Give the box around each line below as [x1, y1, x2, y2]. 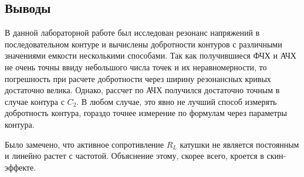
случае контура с [5, 95, 65, 107]
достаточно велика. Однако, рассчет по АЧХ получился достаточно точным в [5, 84, 280, 96]
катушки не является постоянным [180, 138, 299, 150]
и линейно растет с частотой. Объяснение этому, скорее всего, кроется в [5, 149, 264, 162]
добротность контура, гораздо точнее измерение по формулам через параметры [5, 107, 288, 119]
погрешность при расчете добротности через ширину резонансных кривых [5, 72, 271, 84]
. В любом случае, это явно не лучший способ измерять [76, 95, 277, 107]
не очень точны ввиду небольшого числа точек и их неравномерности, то [5, 60, 267, 73]
